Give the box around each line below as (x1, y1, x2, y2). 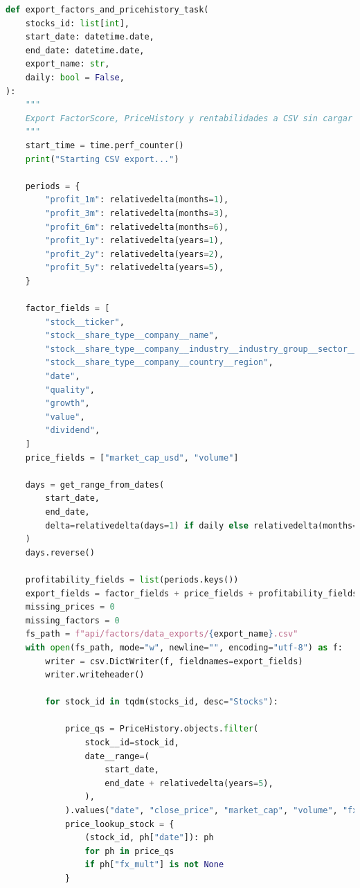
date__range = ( (84, 751, 150, 761)
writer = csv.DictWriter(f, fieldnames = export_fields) (45, 656, 303, 666)
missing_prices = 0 (25, 602, 115, 612)
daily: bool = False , (25, 72, 125, 82)
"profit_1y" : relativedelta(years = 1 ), (45, 236, 224, 246)
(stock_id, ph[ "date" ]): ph (84, 833, 214, 843)
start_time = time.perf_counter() (25, 140, 184, 150)
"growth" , (45, 398, 90, 409)
